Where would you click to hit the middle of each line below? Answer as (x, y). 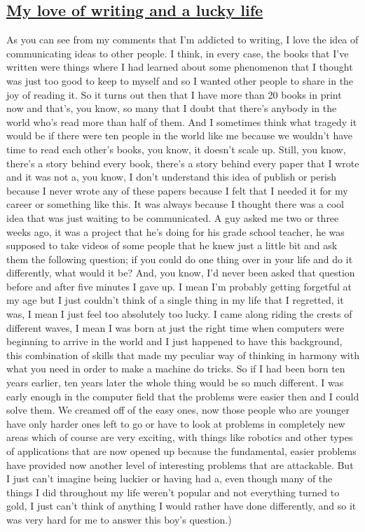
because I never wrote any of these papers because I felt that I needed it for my (177, 190)
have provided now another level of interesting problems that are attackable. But (180, 464)
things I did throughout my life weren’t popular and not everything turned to (173, 492)
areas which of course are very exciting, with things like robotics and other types (180, 437)
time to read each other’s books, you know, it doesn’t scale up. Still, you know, (176, 149)
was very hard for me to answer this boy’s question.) (119, 519)
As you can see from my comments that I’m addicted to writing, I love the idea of (182, 40)
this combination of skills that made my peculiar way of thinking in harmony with (183, 355)
